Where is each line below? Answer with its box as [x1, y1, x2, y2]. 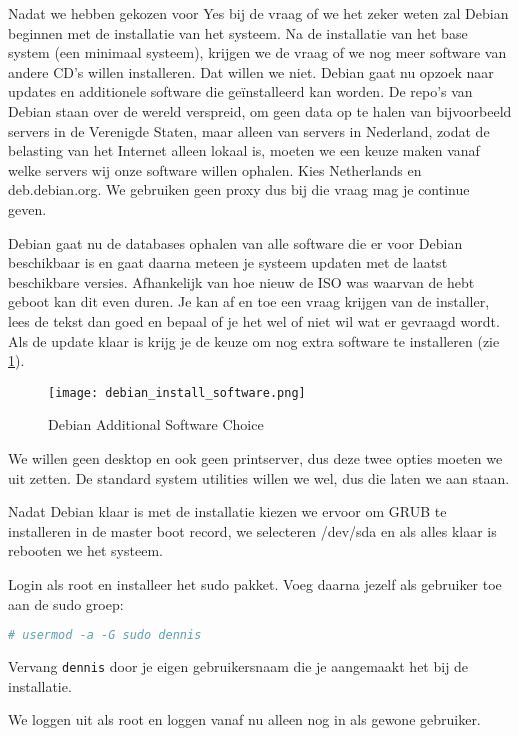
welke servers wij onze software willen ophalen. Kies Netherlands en [8, 159, 422, 180]
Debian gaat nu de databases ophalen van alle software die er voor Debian [8, 232, 463, 253]
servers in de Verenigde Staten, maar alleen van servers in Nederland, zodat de [8, 120, 490, 141]
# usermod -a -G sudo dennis [8, 628, 202, 643]
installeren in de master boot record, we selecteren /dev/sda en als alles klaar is [8, 520, 497, 541]
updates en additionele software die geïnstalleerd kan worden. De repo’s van [8, 81, 473, 102]
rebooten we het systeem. [8, 540, 163, 561]
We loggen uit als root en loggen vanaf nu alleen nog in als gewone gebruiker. [8, 709, 481, 730]
